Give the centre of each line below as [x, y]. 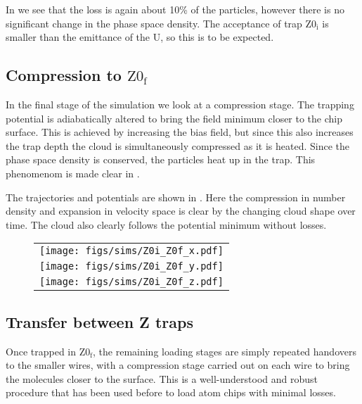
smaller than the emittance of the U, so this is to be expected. [140, 37]
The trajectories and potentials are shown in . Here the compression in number [176, 197]
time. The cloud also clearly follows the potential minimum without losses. [166, 224]
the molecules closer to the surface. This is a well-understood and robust [162, 378]
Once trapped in [41, 351]
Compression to [64, 75]
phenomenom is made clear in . [73, 173]
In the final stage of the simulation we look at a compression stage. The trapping [180, 104]
